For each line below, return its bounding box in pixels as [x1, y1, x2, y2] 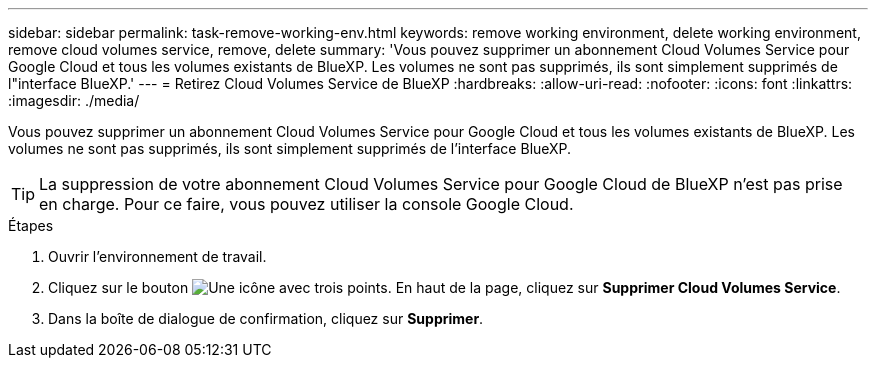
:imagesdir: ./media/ [8, 92, 140, 109]
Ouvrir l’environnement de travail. [48, 248, 267, 265]
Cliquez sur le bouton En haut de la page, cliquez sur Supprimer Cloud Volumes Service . [48, 279, 841, 296]
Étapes [8, 217, 54, 234]
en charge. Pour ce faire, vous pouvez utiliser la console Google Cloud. [39, 194, 574, 214]
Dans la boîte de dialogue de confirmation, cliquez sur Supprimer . [48, 310, 484, 327]
